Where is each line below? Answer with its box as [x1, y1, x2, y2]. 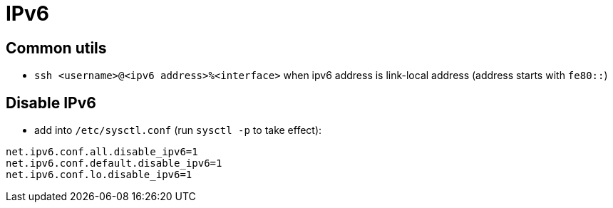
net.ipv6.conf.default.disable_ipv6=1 [6, 157, 222, 170]
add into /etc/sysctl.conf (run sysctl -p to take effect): [34, 124, 322, 137]
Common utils [6, 38, 107, 57]
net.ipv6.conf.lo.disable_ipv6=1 [6, 169, 192, 181]
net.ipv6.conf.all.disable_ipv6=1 [6, 146, 198, 158]
